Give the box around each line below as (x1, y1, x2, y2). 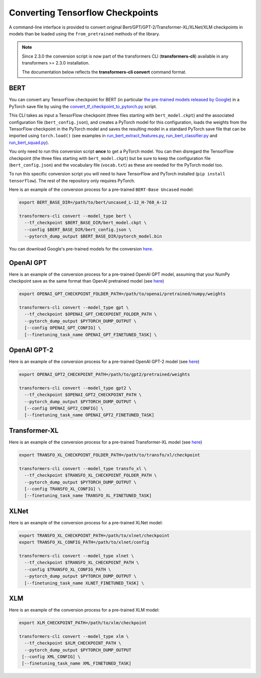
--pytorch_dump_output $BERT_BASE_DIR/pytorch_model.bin (24, 234, 162, 239)
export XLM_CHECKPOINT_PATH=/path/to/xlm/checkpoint (19, 620, 147, 625)
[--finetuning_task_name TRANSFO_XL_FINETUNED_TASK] (24, 493, 152, 499)
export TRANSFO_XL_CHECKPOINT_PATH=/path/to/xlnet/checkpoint (19, 533, 170, 538)
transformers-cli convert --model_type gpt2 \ (19, 385, 131, 391)
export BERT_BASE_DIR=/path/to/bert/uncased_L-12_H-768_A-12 (19, 200, 167, 205)
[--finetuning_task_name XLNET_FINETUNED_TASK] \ (24, 580, 145, 586)
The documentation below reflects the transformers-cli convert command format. (22, 69, 187, 75)
